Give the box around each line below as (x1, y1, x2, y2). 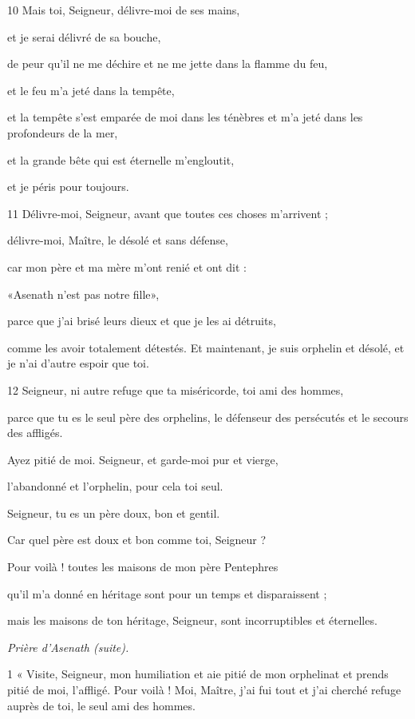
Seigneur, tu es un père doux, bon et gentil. (7, 504, 220, 521)
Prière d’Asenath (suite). (7, 638, 129, 655)
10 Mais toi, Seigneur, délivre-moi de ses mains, (7, 2, 240, 18)
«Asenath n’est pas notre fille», (7, 285, 160, 302)
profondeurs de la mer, (7, 124, 118, 141)
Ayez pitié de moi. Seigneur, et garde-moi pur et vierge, (7, 451, 279, 467)
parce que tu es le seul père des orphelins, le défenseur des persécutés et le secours (7, 408, 409, 425)
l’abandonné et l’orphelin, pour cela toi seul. (7, 478, 223, 495)
